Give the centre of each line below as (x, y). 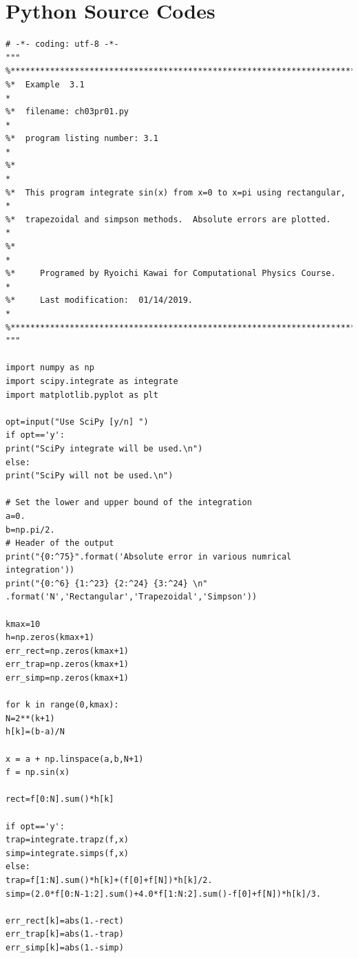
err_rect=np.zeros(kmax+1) (67, 651)
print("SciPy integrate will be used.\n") (104, 448)
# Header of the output (60, 543)
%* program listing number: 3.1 (82, 139)
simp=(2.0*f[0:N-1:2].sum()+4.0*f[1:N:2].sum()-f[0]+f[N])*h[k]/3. (164, 894)
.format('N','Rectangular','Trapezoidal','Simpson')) (131, 597)
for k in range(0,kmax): (62, 705)
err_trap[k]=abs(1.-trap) (65, 934)
